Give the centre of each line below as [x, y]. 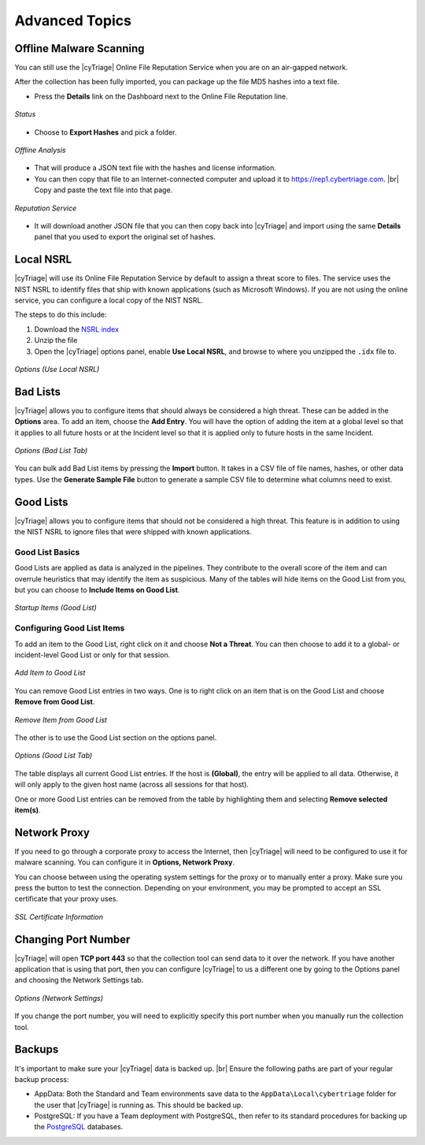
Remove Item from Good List [61, 719]
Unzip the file [56, 340]
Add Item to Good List [50, 673]
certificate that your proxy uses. [66, 899]
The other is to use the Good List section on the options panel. [116, 738]
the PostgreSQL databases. [79, 1127]
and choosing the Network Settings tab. [79, 980]
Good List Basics [47, 552]
